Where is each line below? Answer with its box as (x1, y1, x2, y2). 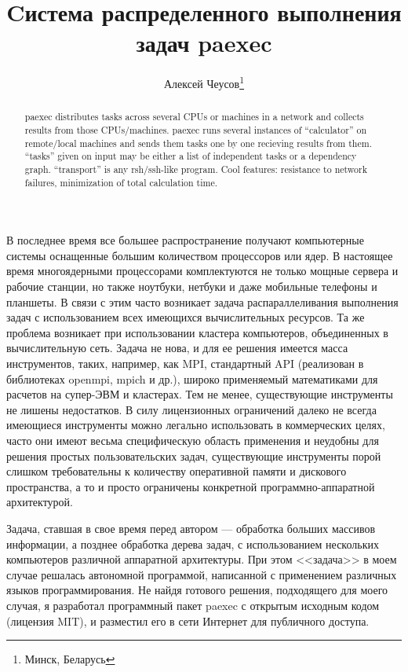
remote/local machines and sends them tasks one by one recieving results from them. (24, 136, 372, 149)
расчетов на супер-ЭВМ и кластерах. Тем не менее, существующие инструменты (6, 386, 393, 402)
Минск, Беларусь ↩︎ (24, 651, 115, 667)
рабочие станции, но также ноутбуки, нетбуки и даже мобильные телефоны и (6, 278, 377, 295)
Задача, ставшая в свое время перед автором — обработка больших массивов (6, 520, 376, 536)
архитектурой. (6, 494, 73, 510)
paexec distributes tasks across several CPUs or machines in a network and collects (24, 110, 364, 123)
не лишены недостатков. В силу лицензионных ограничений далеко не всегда (6, 401, 377, 417)
